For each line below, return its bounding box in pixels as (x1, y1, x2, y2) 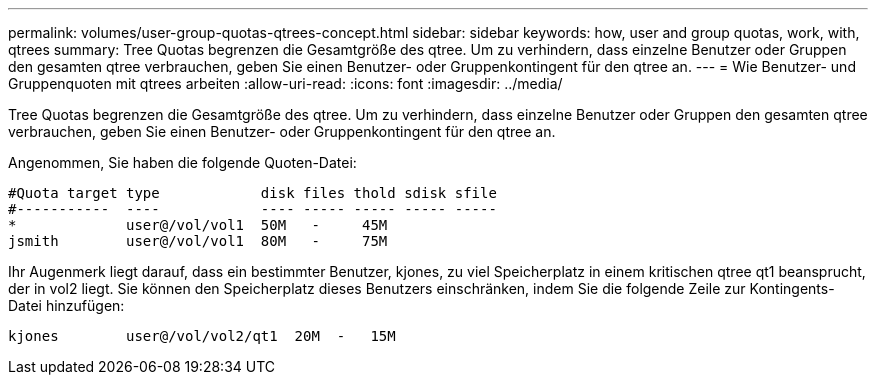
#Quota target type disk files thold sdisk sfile (8, 185, 497, 201)
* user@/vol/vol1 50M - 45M (8, 217, 388, 233)
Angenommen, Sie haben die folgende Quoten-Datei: (8, 154, 357, 171)
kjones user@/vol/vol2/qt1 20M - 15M (8, 328, 396, 344)
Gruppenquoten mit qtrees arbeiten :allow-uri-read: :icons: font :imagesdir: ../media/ (8, 75, 563, 92)
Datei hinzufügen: (8, 297, 125, 314)
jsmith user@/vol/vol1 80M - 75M (8, 233, 388, 249)
